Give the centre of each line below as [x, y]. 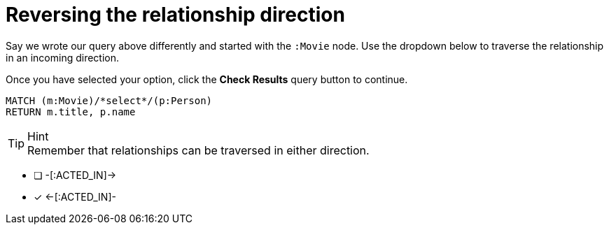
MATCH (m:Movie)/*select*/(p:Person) [109, 100]
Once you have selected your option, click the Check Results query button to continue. [207, 79]
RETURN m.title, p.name [71, 112]
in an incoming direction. [63, 57]
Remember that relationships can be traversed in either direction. [198, 150]
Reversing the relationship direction [175, 15]
